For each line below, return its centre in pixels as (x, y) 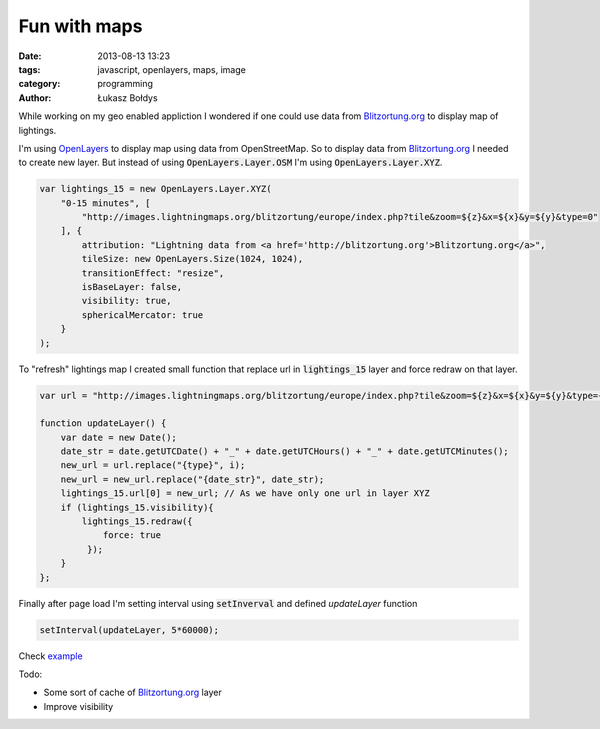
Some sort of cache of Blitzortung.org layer (132, 692)
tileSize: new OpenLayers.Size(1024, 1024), (192, 259)
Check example (51, 656)
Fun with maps (80, 26)
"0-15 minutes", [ (105, 203)
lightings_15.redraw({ (137, 521)
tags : (29, 69)
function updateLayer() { (103, 423)
